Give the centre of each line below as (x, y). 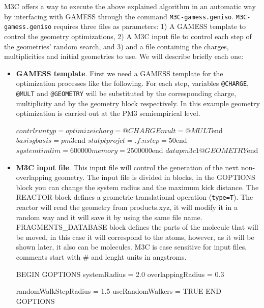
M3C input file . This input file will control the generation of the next (127, 167)
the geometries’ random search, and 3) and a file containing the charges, (116, 46)
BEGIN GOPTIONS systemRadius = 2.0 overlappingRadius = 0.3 (120, 274)
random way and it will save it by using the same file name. (109, 217)
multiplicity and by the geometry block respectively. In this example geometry (138, 103)
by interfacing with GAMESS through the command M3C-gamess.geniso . (119, 16)
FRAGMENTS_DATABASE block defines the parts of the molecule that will (137, 227)
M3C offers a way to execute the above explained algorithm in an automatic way (130, 6)
